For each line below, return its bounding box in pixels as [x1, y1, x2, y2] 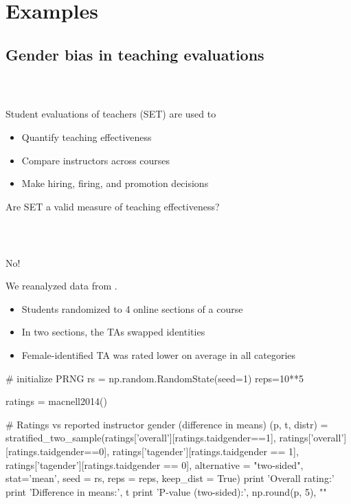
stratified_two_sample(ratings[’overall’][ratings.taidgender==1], [5, 430, 276, 445]
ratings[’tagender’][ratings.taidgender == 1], [112, 443, 299, 458]
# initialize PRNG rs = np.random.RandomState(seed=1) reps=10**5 [5, 371, 304, 385]
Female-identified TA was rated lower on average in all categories [21, 347, 296, 362]
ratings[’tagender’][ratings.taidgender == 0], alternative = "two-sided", [5, 457, 304, 472]
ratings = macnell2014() [5, 394, 107, 408]
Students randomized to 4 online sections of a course [21, 301, 243, 316]
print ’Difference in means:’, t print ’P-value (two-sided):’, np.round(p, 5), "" [5, 484, 327, 498]
